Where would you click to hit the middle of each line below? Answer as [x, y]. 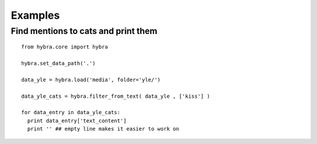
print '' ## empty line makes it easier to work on [103, 129]
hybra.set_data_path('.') [59, 63]
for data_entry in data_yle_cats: [71, 112]
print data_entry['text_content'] [77, 121]
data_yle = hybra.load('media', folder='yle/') [91, 80]
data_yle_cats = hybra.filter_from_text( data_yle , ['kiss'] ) [116, 96]
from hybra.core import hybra [65, 47]
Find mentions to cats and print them [84, 31]
